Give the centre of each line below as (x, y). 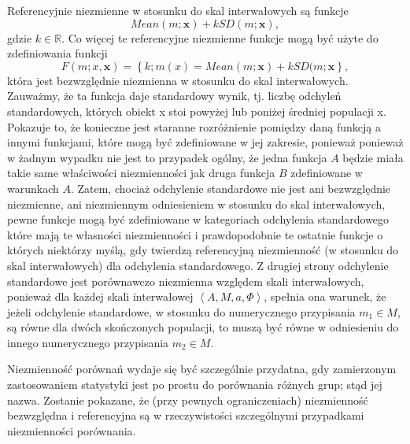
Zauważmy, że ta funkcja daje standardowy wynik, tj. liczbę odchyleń (174, 96)
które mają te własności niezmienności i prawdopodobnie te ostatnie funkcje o (195, 234)
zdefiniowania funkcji (57, 53)
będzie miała (373, 157)
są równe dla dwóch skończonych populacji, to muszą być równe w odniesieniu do (203, 327)
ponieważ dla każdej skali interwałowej (100, 296)
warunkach (33, 188)
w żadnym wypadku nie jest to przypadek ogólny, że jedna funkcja (167, 157)
